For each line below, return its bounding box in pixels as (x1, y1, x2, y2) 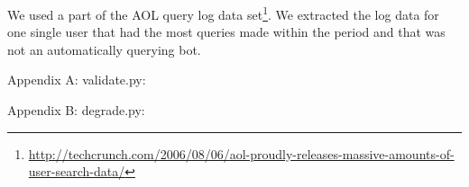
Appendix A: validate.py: (7, 70, 146, 89)
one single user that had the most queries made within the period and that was (7, 22, 446, 41)
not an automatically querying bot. (7, 40, 201, 58)
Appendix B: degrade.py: (7, 101, 145, 120)
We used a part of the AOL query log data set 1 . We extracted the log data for (7, 3, 439, 23)
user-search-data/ (28, 162, 125, 181)
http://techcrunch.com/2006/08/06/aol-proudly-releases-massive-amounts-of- (28, 144, 455, 163)
